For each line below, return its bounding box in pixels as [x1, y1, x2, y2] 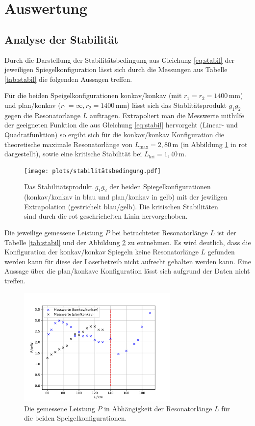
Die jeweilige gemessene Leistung [4, 227, 103, 237]
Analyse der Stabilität [4, 31, 119, 47]
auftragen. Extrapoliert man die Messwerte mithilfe [89, 110, 244, 120]
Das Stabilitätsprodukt [24, 181, 93, 192]
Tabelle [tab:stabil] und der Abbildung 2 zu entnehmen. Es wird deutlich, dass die [4, 237, 251, 247]
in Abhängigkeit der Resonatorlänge [104, 403, 212, 413]
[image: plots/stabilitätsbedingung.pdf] [24, 167, 161, 175]
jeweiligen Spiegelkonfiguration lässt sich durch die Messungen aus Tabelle [4, 64, 228, 75]
